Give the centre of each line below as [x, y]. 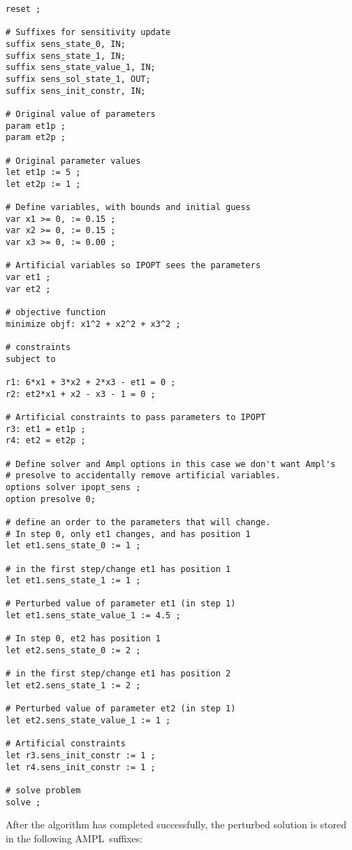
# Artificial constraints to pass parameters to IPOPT [136, 417]
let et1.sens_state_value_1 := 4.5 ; [93, 616]
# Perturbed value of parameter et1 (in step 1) [121, 604]
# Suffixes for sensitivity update [88, 33]
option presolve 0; [51, 499]
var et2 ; [28, 289]
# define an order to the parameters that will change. [138, 522]
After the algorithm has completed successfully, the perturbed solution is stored [176, 824]
